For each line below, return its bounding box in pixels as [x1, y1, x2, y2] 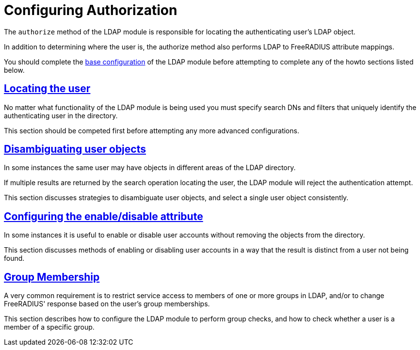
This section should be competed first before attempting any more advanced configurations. [4, 126, 299, 135]
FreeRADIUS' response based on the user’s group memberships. [4, 300, 210, 308]
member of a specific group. [4, 323, 95, 332]
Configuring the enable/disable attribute [4, 210, 203, 223]
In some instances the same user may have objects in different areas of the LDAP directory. [4, 163, 296, 172]
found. [4, 254, 25, 263]
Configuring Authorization [4, 2, 178, 18]
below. [4, 65, 25, 74]
